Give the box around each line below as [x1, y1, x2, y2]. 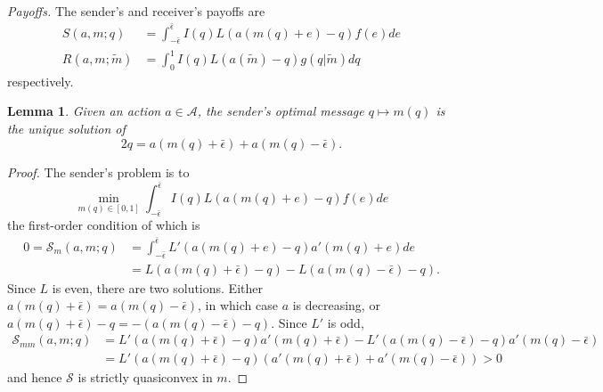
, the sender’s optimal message [197, 102, 364, 120]
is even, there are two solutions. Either [52, 278, 263, 297]
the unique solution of [7, 119, 126, 137]
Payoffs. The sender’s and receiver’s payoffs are [7, 2, 265, 20]
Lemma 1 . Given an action [7, 102, 161, 120]
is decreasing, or [292, 296, 380, 314]
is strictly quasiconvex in [77, 368, 213, 387]
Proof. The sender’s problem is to [7, 162, 190, 181]
